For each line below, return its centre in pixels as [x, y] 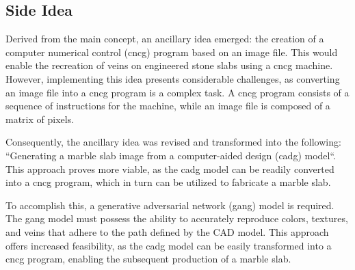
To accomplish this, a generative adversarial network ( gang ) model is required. [170, 205]
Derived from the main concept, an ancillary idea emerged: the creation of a [165, 39]
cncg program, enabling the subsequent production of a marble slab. [148, 259]
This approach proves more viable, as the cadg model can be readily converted [170, 168]
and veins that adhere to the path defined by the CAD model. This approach [167, 231]
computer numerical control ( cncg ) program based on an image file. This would [172, 52]
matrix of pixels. [40, 119]
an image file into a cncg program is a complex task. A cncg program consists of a [177, 92]
